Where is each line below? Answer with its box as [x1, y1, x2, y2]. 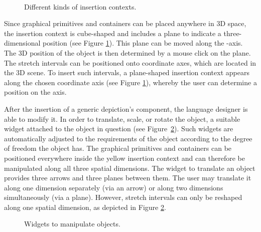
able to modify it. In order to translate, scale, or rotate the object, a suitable [4, 113, 240, 124]
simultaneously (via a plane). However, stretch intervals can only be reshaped [4, 192, 242, 202]
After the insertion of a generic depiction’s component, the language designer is [4, 103, 248, 114]
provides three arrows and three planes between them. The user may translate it [4, 172, 251, 183]
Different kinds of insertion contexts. [24, 1, 137, 12]
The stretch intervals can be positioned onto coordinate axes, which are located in [4, 57, 256, 68]
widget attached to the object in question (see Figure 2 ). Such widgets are [4, 123, 233, 134]
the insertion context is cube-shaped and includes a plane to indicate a [4, 28, 221, 38]
